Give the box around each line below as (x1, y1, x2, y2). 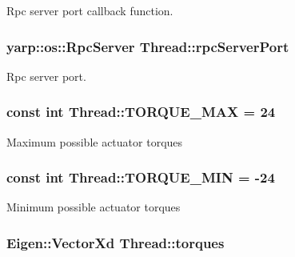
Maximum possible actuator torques (6, 133, 183, 150)
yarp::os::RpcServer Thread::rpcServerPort (6, 36, 289, 56)
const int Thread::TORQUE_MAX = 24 (6, 102, 276, 122)
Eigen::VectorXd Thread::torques (6, 232, 225, 252)
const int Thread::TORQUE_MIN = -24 (6, 167, 275, 187)
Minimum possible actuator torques (6, 199, 181, 215)
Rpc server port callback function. (6, 2, 173, 18)
